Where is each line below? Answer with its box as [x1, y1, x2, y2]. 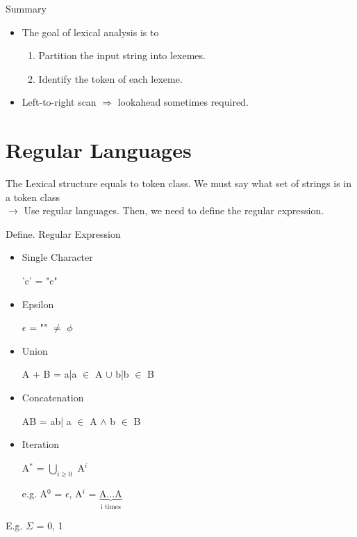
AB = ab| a [22, 413, 72, 428]
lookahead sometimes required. [117, 95, 249, 109]
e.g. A [22, 486, 47, 500]
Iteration [22, 437, 60, 451]
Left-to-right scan [22, 95, 97, 109]
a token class [6, 189, 60, 204]
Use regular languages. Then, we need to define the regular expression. [24, 203, 324, 218]
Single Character [22, 250, 93, 264]
